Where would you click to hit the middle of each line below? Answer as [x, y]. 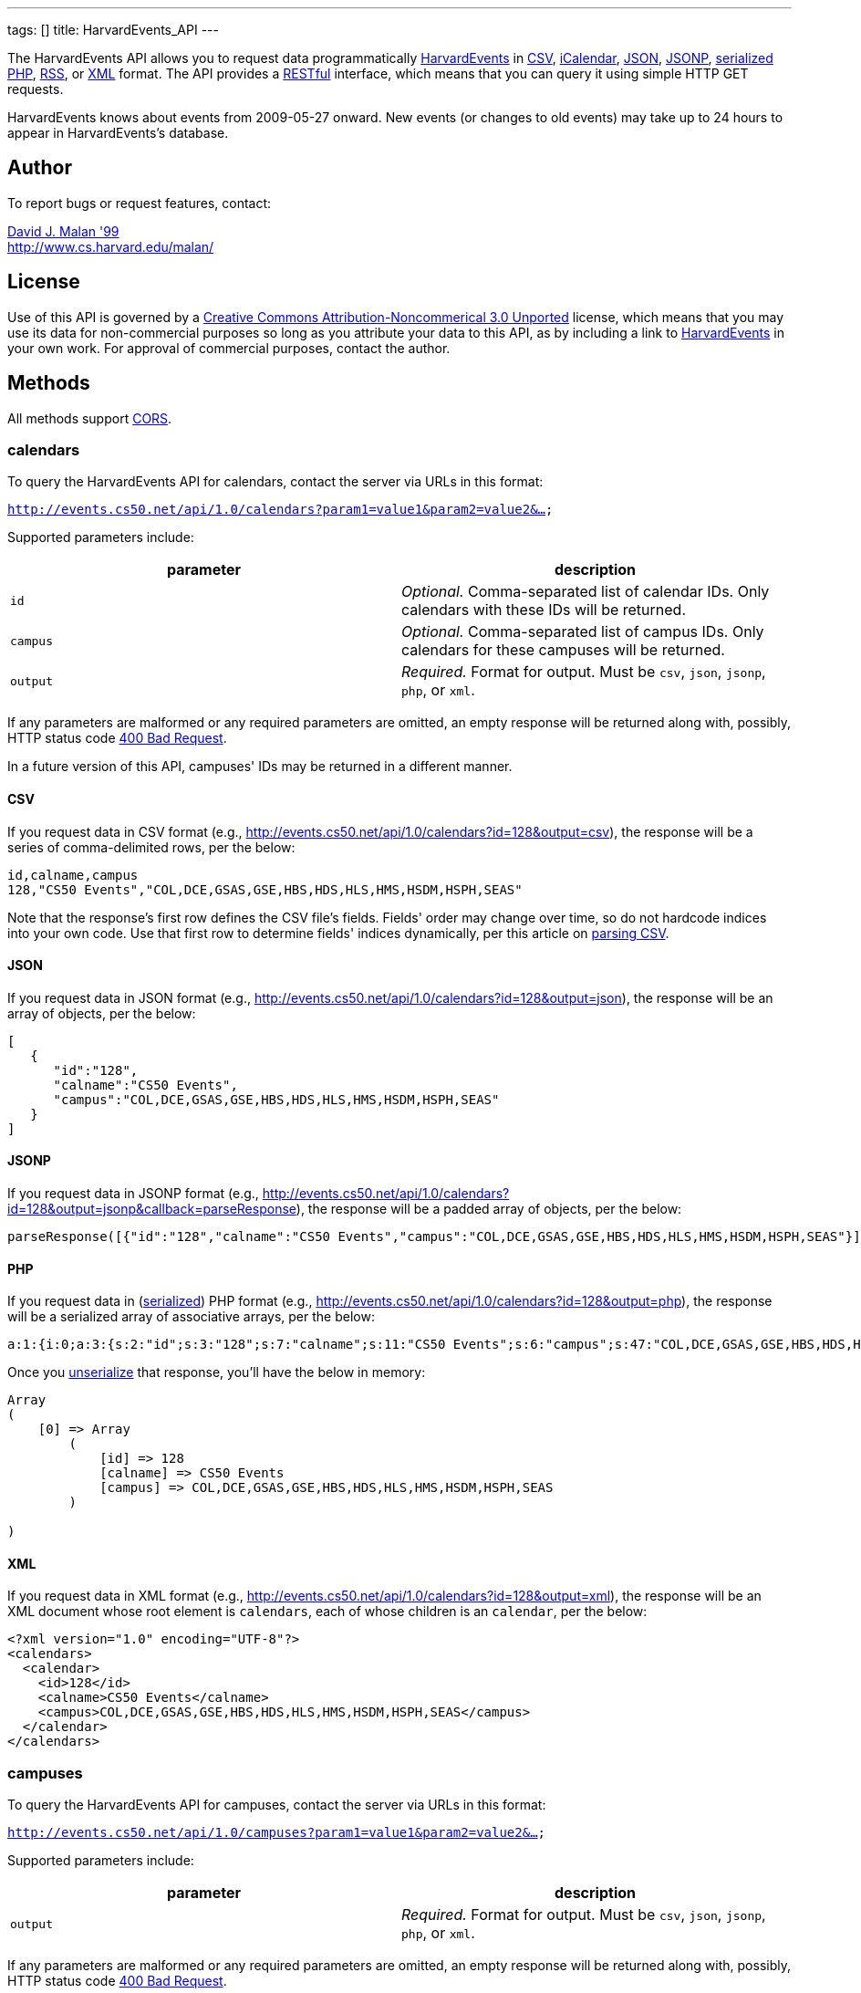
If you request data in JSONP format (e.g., [133, 1193]
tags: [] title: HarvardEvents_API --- [113, 30]
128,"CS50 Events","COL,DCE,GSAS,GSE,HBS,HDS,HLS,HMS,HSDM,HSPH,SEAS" [265, 889]
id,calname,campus [73, 875]
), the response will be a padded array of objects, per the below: [489, 1208]
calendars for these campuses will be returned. [563, 650]
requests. [36, 89]
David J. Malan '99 [63, 231]
